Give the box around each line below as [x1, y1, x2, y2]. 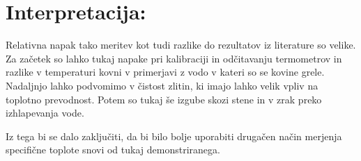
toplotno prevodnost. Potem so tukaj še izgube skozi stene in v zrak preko [6, 92, 322, 106]
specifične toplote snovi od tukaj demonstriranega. [6, 142, 220, 157]
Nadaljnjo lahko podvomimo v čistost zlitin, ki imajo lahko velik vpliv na [6, 78, 318, 92]
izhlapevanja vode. [6, 105, 84, 120]
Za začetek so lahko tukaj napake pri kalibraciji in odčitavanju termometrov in [6, 51, 342, 65]
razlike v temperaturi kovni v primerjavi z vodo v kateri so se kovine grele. [6, 65, 325, 79]
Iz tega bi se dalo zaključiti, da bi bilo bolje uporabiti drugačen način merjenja [6, 128, 342, 143]
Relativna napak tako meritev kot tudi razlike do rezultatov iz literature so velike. [6, 37, 356, 52]
